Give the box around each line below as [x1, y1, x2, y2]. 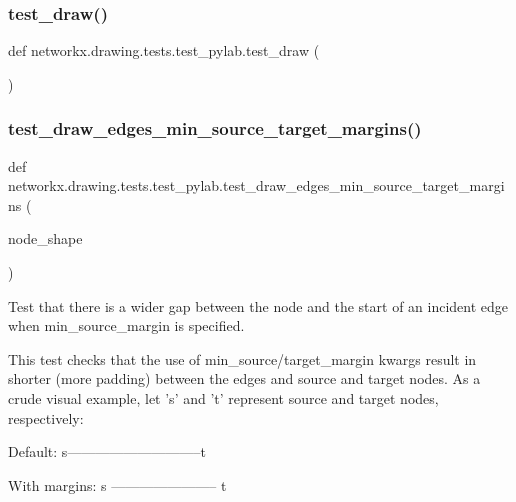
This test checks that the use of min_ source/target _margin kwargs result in [8, 348, 477, 369]
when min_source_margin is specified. [8, 315, 245, 336]
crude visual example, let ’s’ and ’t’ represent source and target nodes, [8, 387, 439, 408]
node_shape [8, 228, 83, 249]
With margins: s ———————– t [8, 474, 227, 495]
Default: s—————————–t [8, 441, 206, 462]
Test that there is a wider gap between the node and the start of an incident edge [8, 295, 509, 316]
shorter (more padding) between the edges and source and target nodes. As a [8, 368, 481, 389]
